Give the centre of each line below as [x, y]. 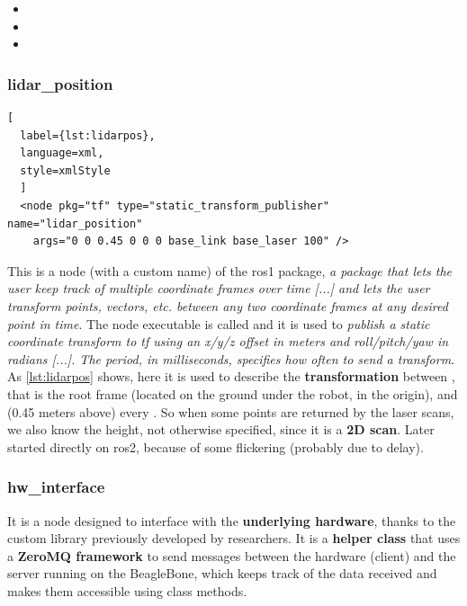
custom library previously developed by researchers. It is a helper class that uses [234, 538]
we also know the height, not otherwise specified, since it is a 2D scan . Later [221, 429]
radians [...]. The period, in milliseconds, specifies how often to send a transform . [231, 358]
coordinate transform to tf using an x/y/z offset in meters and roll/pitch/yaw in [228, 341]
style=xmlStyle [65, 170]
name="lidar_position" [75, 223]
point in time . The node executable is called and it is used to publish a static [219, 323]
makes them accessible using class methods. [127, 590]
